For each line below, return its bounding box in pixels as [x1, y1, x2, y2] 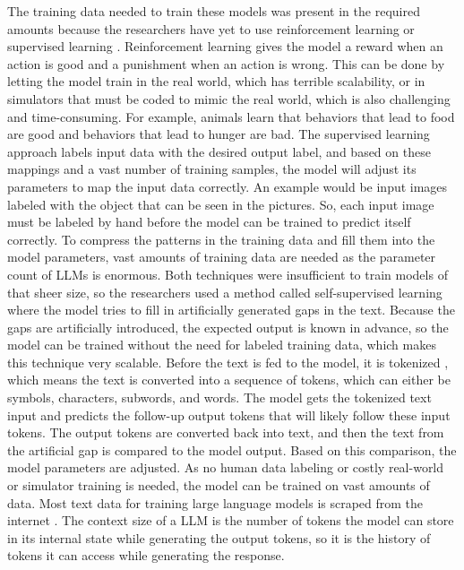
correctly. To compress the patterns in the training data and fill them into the [7, 229, 435, 248]
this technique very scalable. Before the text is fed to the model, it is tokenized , [7, 352, 449, 371]
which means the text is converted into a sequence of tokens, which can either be [7, 370, 451, 389]
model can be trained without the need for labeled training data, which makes [7, 335, 436, 354]
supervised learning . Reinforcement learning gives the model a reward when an [7, 37, 443, 56]
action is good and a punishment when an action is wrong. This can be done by [7, 54, 445, 73]
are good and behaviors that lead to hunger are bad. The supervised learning [7, 125, 430, 143]
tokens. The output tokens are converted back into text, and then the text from [7, 423, 444, 442]
